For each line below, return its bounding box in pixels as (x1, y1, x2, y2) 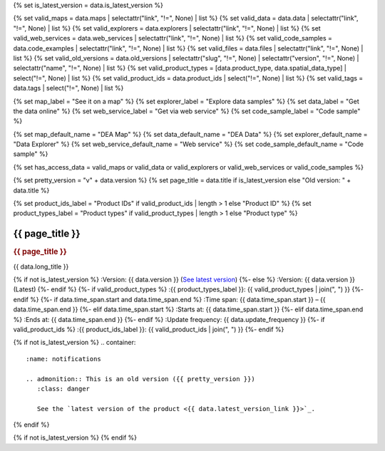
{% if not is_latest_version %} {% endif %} (13, 433, 138, 442)
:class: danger (36, 385, 91, 393)
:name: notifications (26, 355, 101, 363)
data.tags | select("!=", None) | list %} (13, 84, 124, 93)
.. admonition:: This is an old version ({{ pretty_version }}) (26, 375, 256, 383)
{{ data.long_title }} (13, 262, 69, 271)
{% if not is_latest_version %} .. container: (13, 338, 136, 347)
